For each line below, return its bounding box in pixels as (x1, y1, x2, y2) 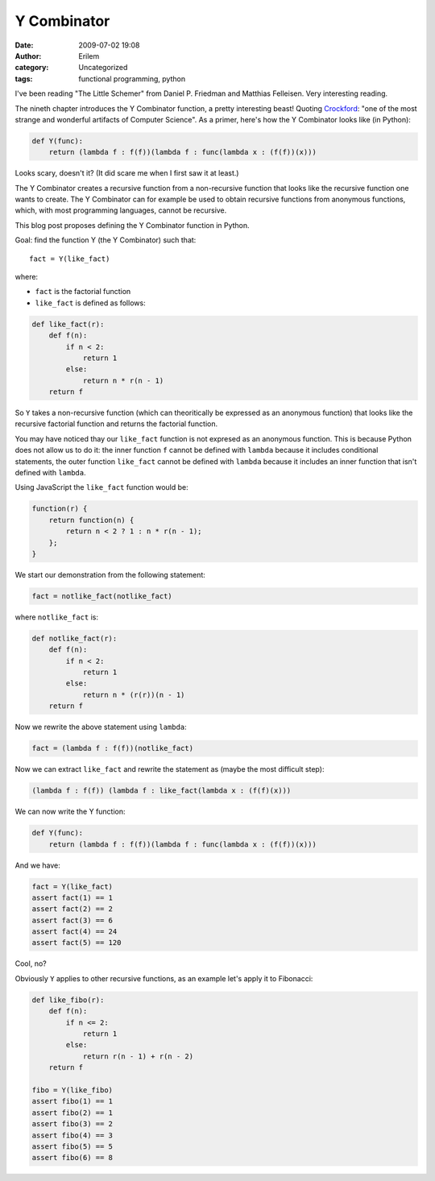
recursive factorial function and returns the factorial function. (14, 419, 217, 429)
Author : (14, 51, 42, 60)
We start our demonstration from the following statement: (14, 570, 205, 579)
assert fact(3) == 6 (31, 915, 113, 925)
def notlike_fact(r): (31, 633, 118, 643)
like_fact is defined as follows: (35, 298, 146, 308)
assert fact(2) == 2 (31, 905, 113, 914)
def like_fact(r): (31, 319, 105, 329)
